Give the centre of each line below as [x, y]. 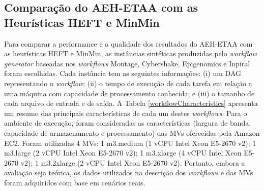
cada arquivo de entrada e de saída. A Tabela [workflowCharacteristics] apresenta [131, 103]
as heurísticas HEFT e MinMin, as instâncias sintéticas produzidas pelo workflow [130, 53]
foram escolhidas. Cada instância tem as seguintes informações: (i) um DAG [123, 73]
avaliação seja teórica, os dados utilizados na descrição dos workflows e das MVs [129, 173]
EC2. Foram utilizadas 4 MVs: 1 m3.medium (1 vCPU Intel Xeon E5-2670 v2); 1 [130, 143]
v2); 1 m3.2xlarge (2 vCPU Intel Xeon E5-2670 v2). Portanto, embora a [133, 162]
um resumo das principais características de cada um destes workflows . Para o [126, 113]
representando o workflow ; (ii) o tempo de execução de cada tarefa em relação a [128, 83]
